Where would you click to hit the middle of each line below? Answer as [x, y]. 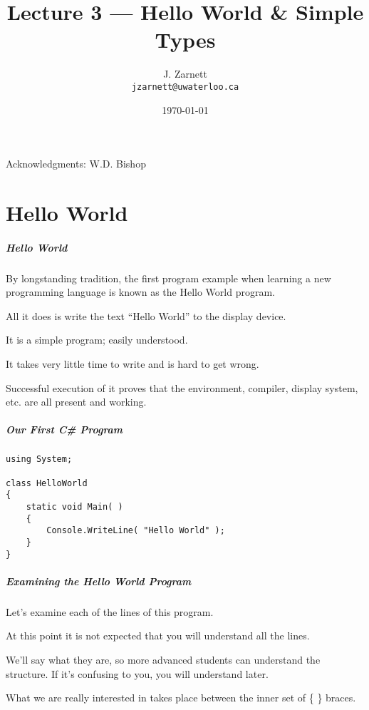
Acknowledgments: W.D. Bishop [76, 164]
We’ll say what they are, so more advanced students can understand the [163, 660]
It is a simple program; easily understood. [97, 340]
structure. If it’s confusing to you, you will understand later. [137, 673]
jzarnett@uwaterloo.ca [185, 87]
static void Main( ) [74, 507]
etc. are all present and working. [76, 402]
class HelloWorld [47, 483]
